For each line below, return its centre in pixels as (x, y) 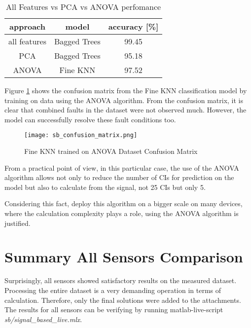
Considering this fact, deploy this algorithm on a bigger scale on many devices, (124, 203)
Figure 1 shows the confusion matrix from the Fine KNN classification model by (126, 90)
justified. (18, 223)
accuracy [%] (133, 26)
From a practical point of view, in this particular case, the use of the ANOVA (122, 167)
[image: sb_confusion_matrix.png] (81, 135)
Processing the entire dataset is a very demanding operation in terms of (113, 290)
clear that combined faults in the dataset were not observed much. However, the (125, 110)
